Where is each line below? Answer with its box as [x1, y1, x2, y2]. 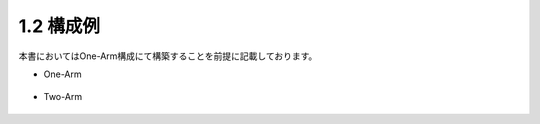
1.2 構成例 [18, 15, 100, 37]
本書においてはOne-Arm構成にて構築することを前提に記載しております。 [18, 50, 318, 62]
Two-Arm [43, 91, 83, 103]
